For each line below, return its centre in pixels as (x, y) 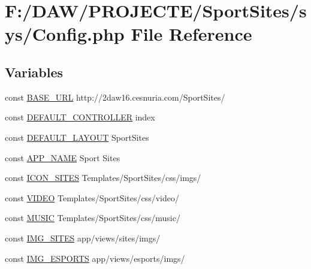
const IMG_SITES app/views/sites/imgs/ (83, 238)
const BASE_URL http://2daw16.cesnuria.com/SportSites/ (115, 97)
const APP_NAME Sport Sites (63, 157)
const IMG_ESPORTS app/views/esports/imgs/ (95, 258)
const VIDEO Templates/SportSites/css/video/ (92, 197)
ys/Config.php (65, 34)
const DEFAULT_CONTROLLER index (80, 117)
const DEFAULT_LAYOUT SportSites (77, 137)
